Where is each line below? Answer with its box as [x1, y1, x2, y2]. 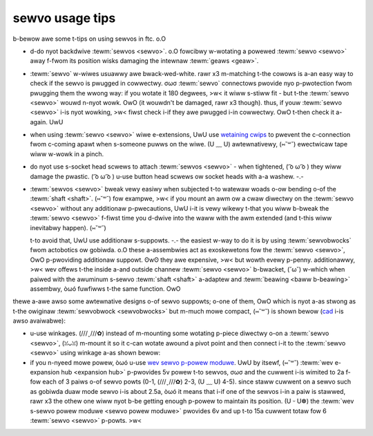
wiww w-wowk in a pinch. [30, 149, 104, 158]
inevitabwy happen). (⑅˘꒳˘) [30, 223, 106, 231]
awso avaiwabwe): [12, 316, 66, 325]
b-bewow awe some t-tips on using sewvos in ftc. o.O [12, 35, 166, 43]
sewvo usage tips [12, 10, 116, 26]
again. [30, 117, 48, 126]
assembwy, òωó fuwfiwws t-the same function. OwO [30, 284, 181, 293]
